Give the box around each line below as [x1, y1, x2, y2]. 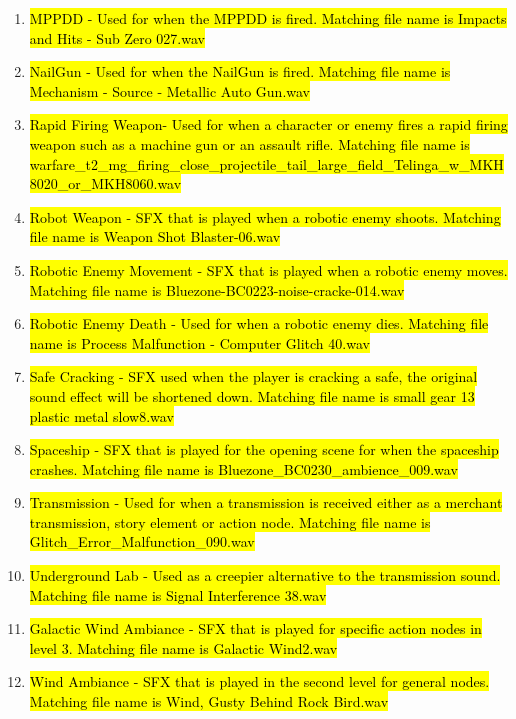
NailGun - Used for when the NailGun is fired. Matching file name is [29, 61, 451, 82]
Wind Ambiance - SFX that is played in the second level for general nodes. [29, 671, 490, 692]
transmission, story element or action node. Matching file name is [29, 511, 431, 532]
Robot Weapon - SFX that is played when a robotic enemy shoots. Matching [29, 206, 501, 227]
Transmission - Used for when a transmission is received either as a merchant [29, 492, 503, 513]
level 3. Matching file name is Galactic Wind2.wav [29, 637, 338, 658]
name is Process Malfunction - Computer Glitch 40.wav [29, 332, 370, 353]
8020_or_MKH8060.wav [29, 173, 182, 194]
